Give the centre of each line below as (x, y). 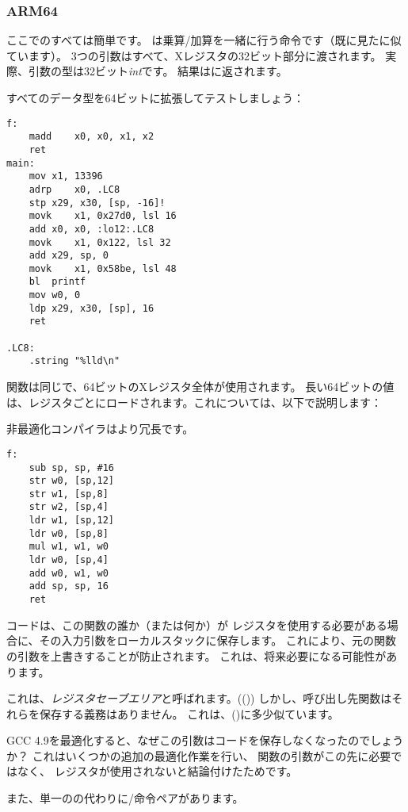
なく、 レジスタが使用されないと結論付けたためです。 (157, 771)
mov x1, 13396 (66, 176)
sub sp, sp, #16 (72, 467)
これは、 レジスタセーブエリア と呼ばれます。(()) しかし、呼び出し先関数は (199, 698)
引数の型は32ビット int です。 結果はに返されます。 (158, 71)
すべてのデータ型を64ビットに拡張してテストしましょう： (156, 98)
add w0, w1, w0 (69, 573)
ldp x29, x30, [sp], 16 (92, 308)
